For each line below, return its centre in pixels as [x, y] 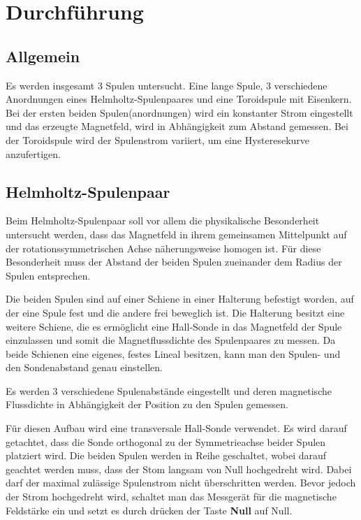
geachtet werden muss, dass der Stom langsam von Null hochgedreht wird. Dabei [179, 469]
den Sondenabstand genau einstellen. [84, 367]
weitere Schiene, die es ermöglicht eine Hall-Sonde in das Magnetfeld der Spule [174, 326]
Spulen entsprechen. [48, 275]
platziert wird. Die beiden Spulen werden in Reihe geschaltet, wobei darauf [166, 455]
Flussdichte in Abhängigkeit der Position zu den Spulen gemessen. [147, 404]
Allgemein [43, 56]
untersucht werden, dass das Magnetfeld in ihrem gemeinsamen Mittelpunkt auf [176, 234]
